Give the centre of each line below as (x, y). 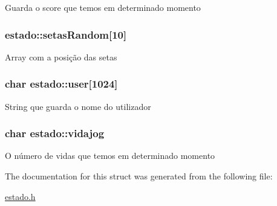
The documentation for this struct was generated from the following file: (139, 176)
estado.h (20, 196)
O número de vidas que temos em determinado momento (110, 156)
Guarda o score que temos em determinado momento (103, 7)
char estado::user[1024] (61, 84)
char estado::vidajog (55, 133)
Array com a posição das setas (61, 56)
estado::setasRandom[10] (66, 34)
